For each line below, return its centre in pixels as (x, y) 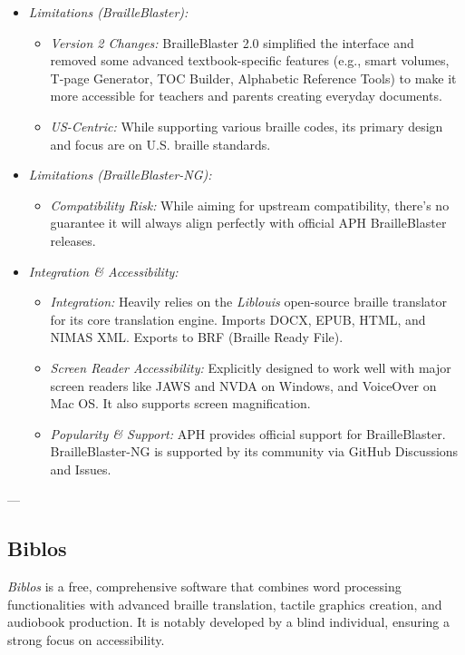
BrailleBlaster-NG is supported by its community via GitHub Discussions (254, 451)
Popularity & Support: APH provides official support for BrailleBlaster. (248, 433)
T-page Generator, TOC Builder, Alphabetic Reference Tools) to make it (253, 78)
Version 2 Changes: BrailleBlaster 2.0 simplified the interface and (232, 42)
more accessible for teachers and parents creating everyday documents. (246, 96)
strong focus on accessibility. (86, 640)
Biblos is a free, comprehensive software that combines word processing (204, 587)
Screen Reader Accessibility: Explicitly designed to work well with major (251, 367)
